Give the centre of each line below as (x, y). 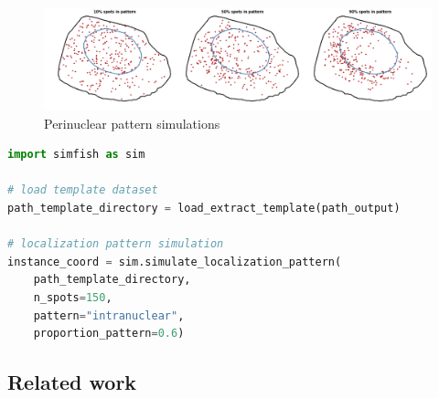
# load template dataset (83, 190)
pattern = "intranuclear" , (109, 315)
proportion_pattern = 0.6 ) (109, 334)
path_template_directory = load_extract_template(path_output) (204, 208)
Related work (72, 382)
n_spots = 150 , (73, 297)
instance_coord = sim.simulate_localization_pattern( (175, 262)
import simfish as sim (76, 155)
